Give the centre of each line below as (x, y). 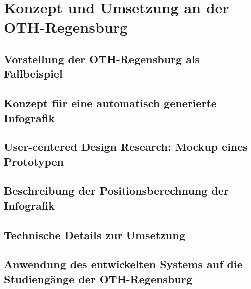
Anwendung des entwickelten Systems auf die (123, 264)
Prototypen (34, 161)
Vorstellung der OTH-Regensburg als (102, 59)
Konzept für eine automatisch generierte (110, 103)
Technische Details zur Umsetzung (95, 234)
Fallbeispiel (33, 73)
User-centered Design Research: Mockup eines (126, 147)
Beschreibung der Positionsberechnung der (116, 191)
